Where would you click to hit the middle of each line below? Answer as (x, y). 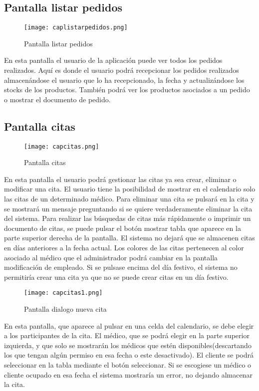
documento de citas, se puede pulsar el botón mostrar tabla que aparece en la (123, 228)
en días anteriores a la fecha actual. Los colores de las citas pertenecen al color (124, 248)
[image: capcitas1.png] (63, 293)
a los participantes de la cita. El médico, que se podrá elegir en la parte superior (127, 335)
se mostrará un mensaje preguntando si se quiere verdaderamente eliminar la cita (128, 208)
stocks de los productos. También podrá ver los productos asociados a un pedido (127, 90)
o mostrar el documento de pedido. (57, 99)
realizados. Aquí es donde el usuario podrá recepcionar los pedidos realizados (122, 70)
